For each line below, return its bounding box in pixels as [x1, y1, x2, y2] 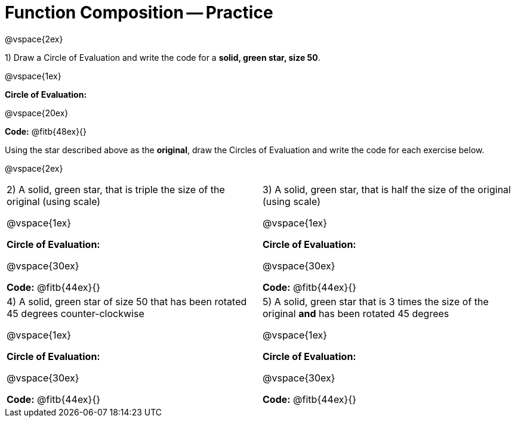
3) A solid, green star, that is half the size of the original [263, 183, 511, 196]
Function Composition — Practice [5, 2, 273, 23]
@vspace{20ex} [5, 107, 69, 118]
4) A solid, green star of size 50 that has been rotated [7, 295, 247, 308]
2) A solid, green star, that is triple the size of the [7, 183, 225, 196]
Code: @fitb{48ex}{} [5, 126, 87, 136]
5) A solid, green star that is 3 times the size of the [263, 295, 489, 308]
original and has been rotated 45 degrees [263, 307, 449, 319]
